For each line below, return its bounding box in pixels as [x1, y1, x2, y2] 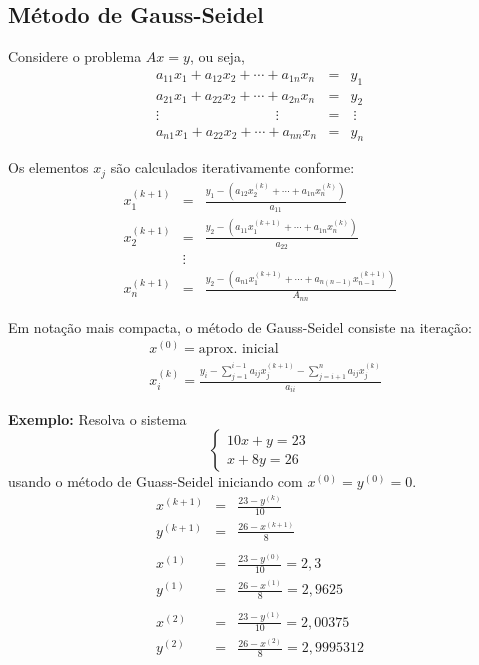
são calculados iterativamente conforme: [110, 157, 355, 178]
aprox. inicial [198, 342, 279, 357]
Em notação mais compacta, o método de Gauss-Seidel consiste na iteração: [8, 316, 472, 337]
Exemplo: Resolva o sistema [8, 408, 187, 429]
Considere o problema [8, 46, 142, 67]
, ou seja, [189, 46, 245, 67]
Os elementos [8, 157, 89, 178]
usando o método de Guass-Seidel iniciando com [8, 471, 303, 492]
